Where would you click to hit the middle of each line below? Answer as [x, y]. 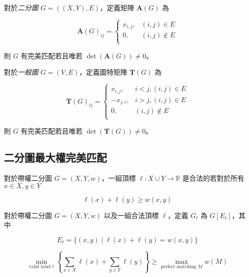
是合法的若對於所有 [213, 178]
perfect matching [179, 267]
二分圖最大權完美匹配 [55, 157]
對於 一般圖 [21, 72]
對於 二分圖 [21, 7]
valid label [40, 267]
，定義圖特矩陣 [103, 72]
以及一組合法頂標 [131, 215]
